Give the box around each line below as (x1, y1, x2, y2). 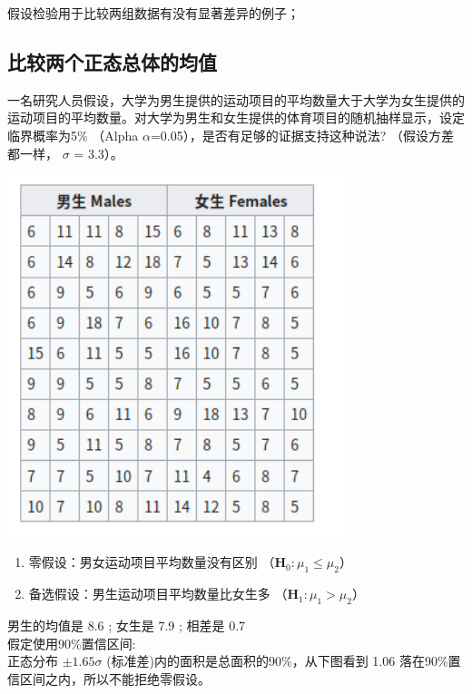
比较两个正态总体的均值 (7, 47, 217, 75)
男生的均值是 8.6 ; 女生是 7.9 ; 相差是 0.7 (7, 615, 246, 634)
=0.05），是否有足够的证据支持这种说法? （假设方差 (150, 125, 454, 144)
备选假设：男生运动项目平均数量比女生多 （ (28, 584, 288, 603)
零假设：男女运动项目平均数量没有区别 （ (28, 552, 275, 572)
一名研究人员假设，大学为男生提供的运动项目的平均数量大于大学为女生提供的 (7, 90, 465, 109)
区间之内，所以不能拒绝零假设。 (19, 669, 211, 688)
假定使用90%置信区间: (7, 633, 136, 652)
